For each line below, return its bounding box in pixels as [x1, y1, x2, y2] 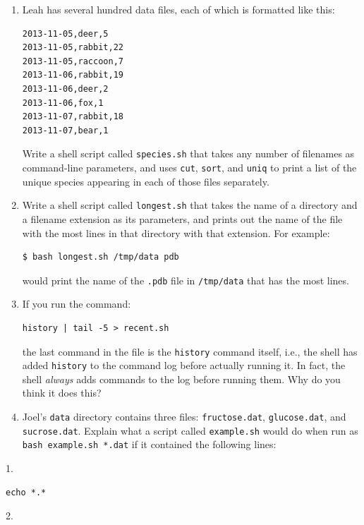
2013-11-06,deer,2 [22, 83, 109, 94]
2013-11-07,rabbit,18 [22, 111, 123, 122]
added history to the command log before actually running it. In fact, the [22, 358, 346, 373]
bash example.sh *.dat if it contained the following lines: [22, 437, 277, 452]
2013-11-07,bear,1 [22, 125, 109, 135]
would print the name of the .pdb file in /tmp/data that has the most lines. [22, 272, 349, 287]
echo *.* [6, 487, 47, 497]
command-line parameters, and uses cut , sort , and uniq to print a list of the [22, 160, 357, 174]
